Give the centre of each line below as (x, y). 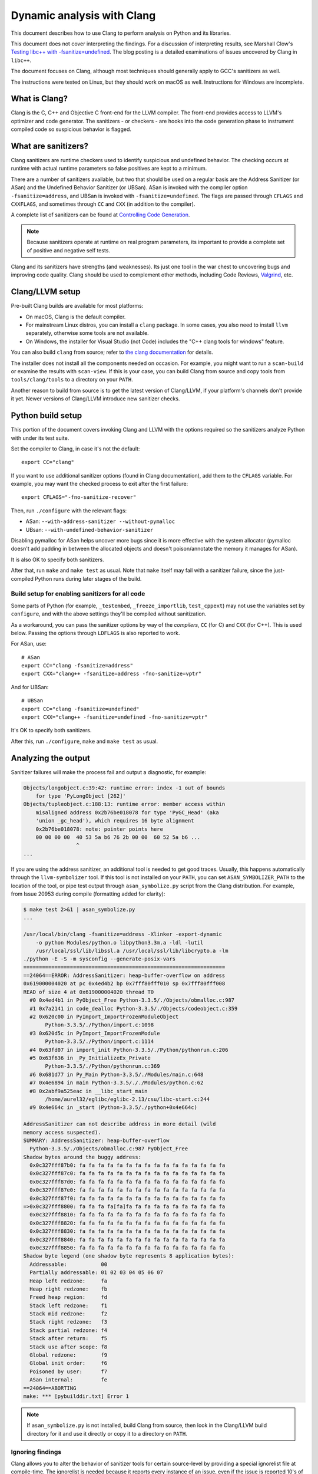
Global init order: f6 (69, 1363)
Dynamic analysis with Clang (83, 15)
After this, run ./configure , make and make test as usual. (85, 741)
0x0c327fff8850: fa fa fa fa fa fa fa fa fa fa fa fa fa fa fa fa (127, 1248)
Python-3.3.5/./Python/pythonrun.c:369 (102, 1066)
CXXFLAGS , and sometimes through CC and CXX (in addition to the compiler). (103, 204)
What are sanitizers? (49, 146)
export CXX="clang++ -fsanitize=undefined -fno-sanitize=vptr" (115, 717)
